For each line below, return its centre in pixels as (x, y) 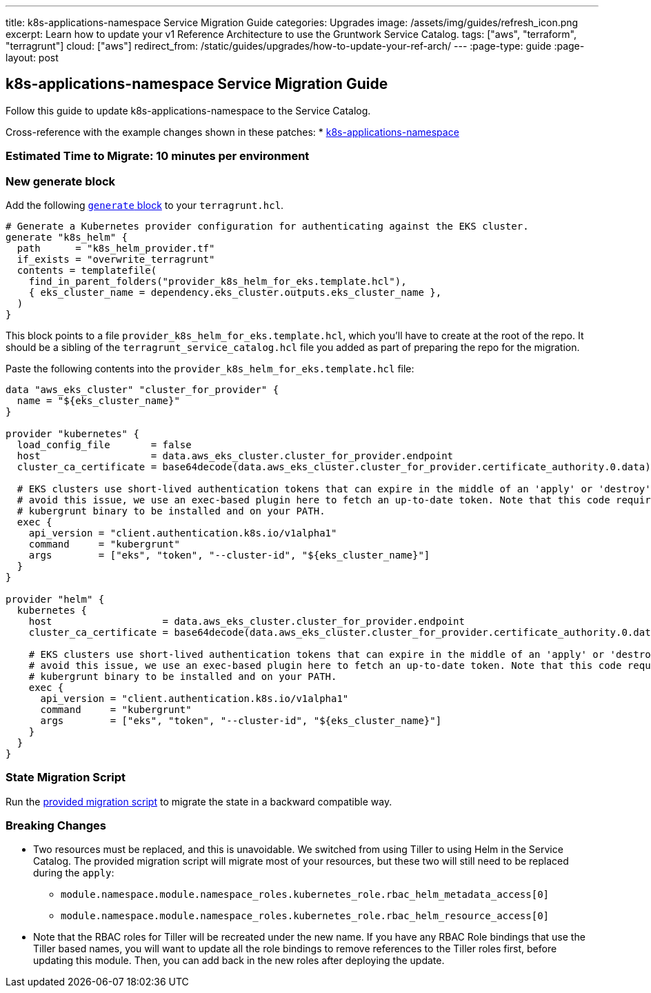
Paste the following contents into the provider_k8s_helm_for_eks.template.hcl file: (210, 368)
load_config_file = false (104, 444)
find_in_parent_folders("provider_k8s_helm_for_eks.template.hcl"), (218, 281)
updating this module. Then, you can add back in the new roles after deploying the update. (239, 961)
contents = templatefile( (87, 270)
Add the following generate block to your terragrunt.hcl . (145, 205)
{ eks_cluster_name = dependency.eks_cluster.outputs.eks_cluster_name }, (235, 292)
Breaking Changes (56, 826)
